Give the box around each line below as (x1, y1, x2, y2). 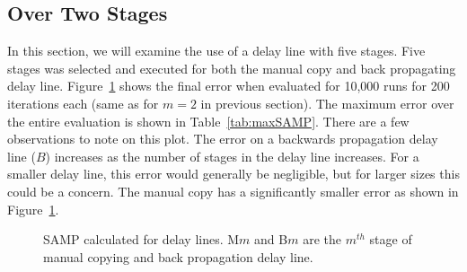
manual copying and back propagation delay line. (43, 247, 313, 266)
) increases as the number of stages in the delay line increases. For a (45, 146, 419, 165)
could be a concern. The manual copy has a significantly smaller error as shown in (7, 181, 459, 200)
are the (303, 230, 341, 249)
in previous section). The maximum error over (200, 93, 454, 112)
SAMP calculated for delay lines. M (43, 230, 240, 249)
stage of (369, 230, 412, 249)
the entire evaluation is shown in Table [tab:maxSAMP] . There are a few (7, 111, 410, 130)
